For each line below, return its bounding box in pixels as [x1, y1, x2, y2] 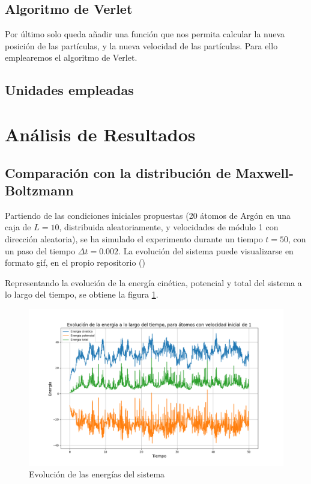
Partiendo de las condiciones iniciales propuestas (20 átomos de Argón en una [5, 209, 291, 221]
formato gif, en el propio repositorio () [5, 256, 145, 269]
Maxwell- [235, 163, 294, 182]
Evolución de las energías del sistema [29, 468, 165, 480]
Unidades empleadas [5, 81, 134, 99]
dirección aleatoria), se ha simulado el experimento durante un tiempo [5, 232, 263, 245]
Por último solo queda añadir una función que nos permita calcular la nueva [5, 28, 285, 40]
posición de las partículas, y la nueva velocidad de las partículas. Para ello [5, 39, 278, 52]
